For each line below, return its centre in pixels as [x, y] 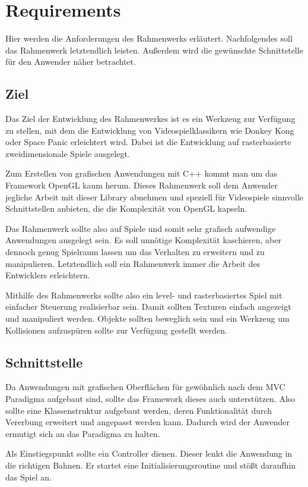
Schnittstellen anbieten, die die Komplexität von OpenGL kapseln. [126, 208]
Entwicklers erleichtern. [48, 275]
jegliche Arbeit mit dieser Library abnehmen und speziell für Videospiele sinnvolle [154, 197]
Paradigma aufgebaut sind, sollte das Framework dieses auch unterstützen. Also [150, 398]
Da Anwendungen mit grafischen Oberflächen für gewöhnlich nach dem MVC [145, 387]
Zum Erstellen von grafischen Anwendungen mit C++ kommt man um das [142, 173]
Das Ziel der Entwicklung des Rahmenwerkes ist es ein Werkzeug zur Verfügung [150, 119]
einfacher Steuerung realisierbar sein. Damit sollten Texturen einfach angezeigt [148, 307]
